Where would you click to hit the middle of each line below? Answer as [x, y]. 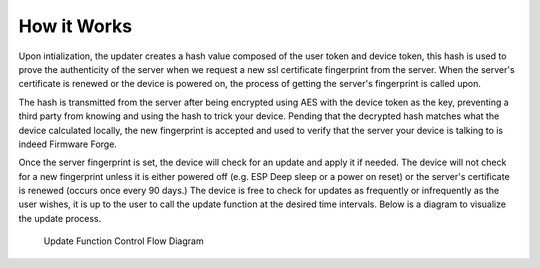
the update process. [60, 218]
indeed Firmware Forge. [67, 144]
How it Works [75, 26]
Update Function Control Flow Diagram [123, 241]
